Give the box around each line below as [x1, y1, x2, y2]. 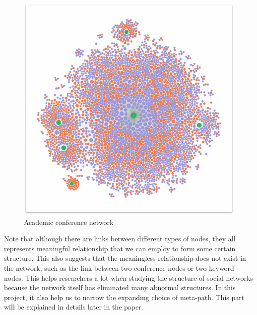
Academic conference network [24, 216, 114, 227]
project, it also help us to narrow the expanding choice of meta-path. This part [4, 292, 245, 302]
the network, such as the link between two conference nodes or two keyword [4, 262, 234, 273]
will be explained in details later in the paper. [4, 302, 143, 312]
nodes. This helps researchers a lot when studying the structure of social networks [4, 272, 253, 283]
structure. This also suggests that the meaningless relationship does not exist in [4, 253, 246, 263]
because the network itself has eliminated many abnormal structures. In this [4, 282, 236, 293]
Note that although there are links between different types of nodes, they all [4, 233, 236, 244]
